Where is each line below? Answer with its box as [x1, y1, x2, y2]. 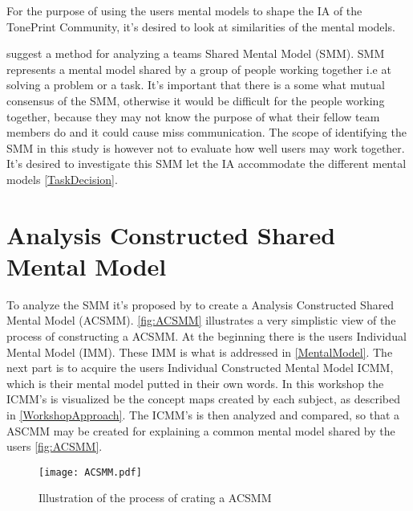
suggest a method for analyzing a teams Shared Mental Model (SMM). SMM [6, 45, 385, 62]
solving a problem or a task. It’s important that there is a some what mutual [6, 76, 385, 93]
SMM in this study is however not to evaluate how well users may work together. [6, 139, 405, 156]
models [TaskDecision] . [6, 170, 118, 187]
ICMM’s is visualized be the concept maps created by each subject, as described [6, 390, 400, 407]
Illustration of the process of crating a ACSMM [38, 489, 272, 506]
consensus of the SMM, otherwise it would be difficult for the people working [6, 92, 385, 108]
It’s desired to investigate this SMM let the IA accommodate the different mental [6, 155, 407, 172]
